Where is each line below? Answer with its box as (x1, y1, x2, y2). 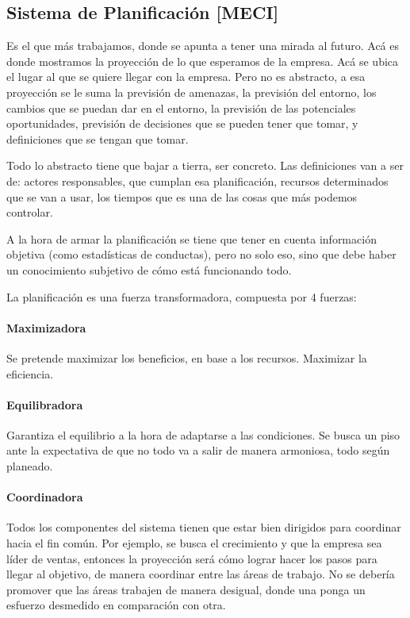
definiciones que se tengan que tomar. (6, 130, 189, 147)
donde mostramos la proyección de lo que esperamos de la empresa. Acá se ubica (6, 52, 399, 69)
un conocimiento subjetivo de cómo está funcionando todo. (6, 261, 292, 278)
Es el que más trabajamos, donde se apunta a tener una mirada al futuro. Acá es (6, 37, 399, 54)
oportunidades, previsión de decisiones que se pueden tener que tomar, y (6, 115, 358, 132)
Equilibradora (6, 396, 83, 413)
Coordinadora (6, 489, 83, 505)
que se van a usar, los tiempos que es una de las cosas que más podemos (6, 188, 358, 205)
